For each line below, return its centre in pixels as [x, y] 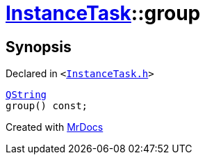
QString [26, 95]
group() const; [47, 106]
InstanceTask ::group [103, 13]
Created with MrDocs [55, 127]
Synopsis [39, 47]
